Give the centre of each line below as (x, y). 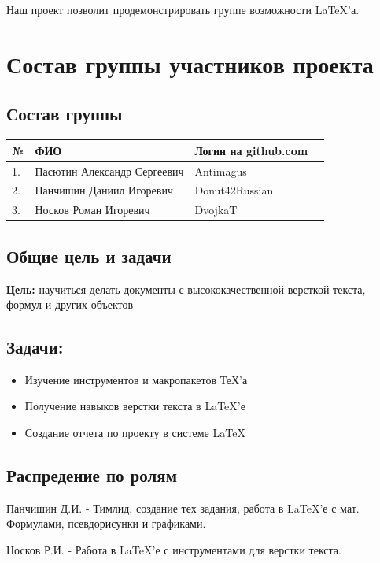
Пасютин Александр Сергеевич (109, 170)
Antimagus (221, 170)
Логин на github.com (251, 150)
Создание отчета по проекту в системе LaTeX (135, 433)
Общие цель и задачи (89, 256)
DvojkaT (216, 210)
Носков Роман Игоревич (92, 210)
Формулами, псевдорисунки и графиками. (106, 523)
